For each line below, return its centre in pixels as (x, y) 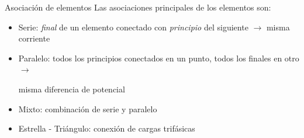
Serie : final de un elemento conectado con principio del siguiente (133, 27)
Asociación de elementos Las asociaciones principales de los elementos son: (138, 7)
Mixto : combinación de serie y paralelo (88, 108)
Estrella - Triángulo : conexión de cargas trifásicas (107, 128)
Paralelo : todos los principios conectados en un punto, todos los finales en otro (159, 58)
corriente (34, 38)
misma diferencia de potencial (72, 89)
